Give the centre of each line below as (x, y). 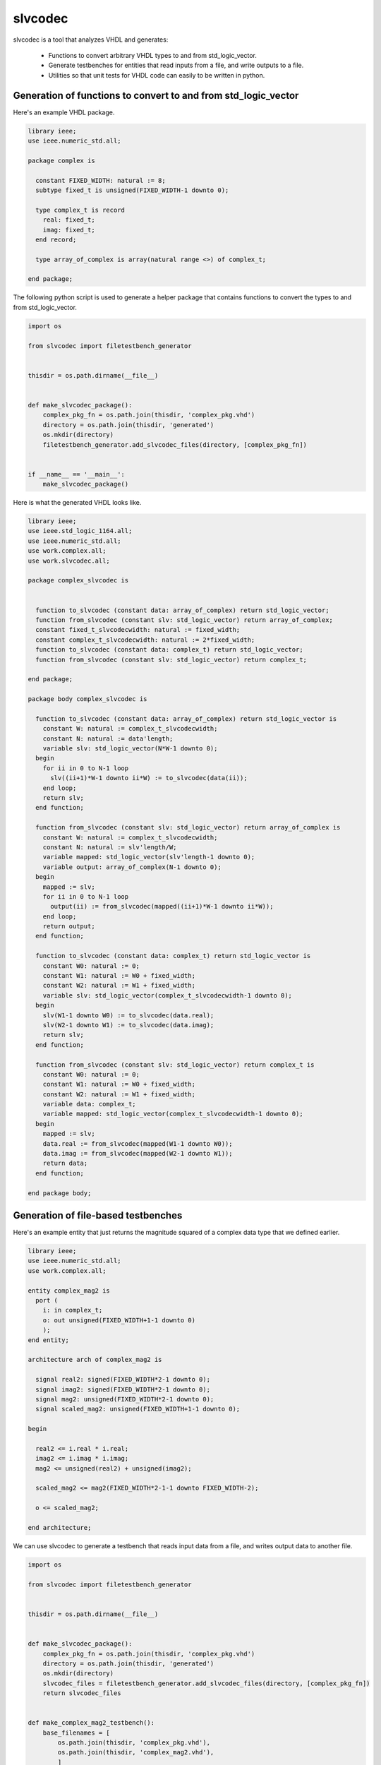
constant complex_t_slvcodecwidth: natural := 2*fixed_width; (145, 640)
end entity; (49, 1340)
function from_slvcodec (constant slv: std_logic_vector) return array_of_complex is (188, 827)
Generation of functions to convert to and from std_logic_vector (156, 95)
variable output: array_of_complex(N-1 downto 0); (132, 867)
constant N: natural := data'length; (108, 738)
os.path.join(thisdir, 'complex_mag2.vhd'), (136, 1752)
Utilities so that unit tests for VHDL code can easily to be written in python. (157, 75)
